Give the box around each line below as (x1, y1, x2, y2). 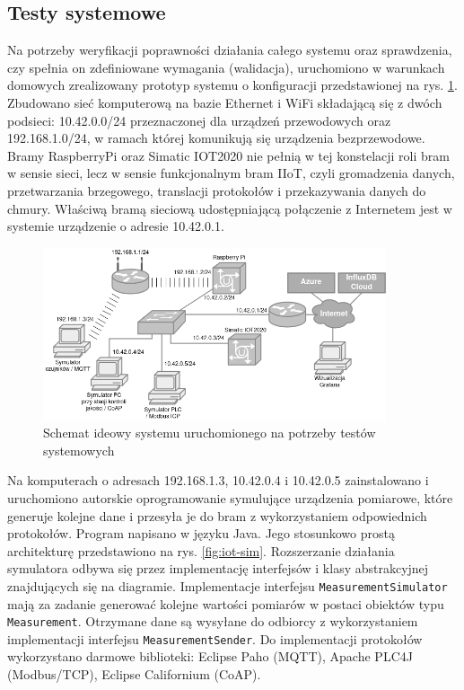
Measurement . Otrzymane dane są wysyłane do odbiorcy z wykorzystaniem (7, 612, 418, 631)
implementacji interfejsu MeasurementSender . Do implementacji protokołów (7, 629, 423, 648)
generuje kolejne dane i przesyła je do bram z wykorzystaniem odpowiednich (7, 506, 427, 525)
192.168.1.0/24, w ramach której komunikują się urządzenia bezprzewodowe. (7, 128, 425, 147)
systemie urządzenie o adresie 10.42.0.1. (7, 217, 224, 235)
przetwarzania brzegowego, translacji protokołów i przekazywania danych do (7, 181, 426, 199)
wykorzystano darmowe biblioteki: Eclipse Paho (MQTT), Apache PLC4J (7, 647, 413, 666)
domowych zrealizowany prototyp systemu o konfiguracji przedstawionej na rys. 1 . (7, 75, 458, 94)
